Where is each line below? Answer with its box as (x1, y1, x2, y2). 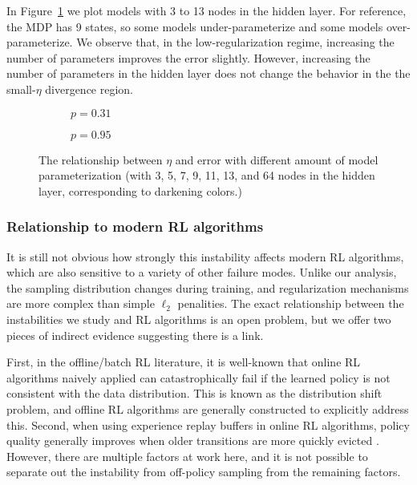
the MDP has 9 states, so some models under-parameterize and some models (6, 18, 383, 34)
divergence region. (45, 80, 134, 97)
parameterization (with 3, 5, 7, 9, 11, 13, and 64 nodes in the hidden (38, 167, 375, 184)
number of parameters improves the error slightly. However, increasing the (6, 49, 370, 66)
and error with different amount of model (175, 151, 379, 168)
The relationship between (38, 151, 163, 168)
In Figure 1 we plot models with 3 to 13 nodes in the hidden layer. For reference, (6, 2, 407, 18)
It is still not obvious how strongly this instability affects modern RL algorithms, (6, 248, 404, 265)
